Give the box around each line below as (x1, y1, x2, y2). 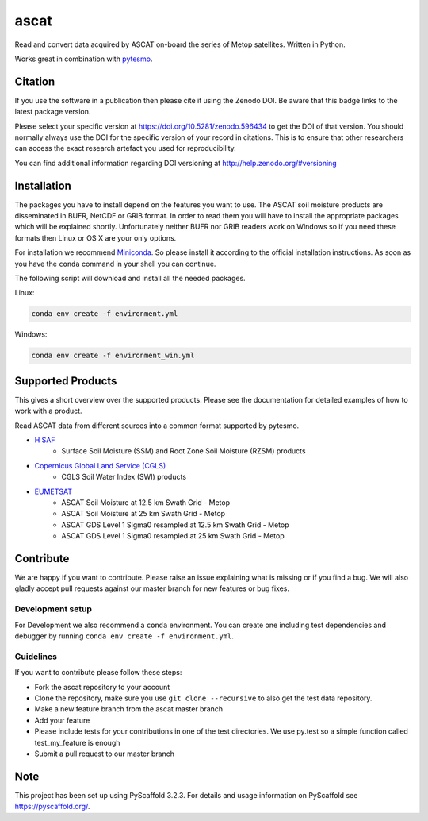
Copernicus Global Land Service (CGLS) (34, 461, 166, 470)
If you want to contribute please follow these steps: (14, 668, 182, 677)
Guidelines (14, 651, 57, 662)
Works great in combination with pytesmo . (14, 54, 153, 64)
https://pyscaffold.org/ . (14, 802, 90, 811)
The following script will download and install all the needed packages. (14, 274, 246, 283)
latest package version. (14, 107, 91, 117)
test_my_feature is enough (34, 738, 120, 747)
